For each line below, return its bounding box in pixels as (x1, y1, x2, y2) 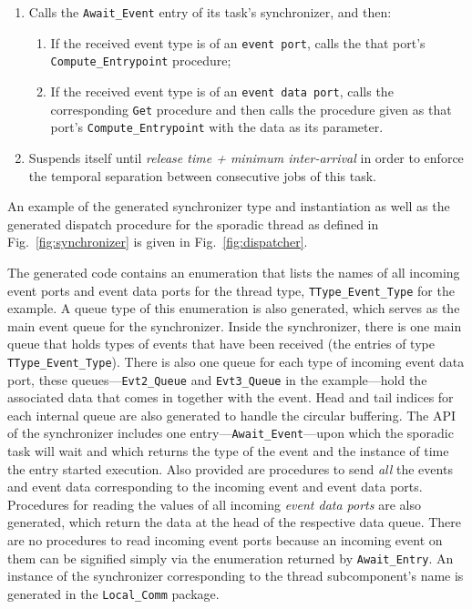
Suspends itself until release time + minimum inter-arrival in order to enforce (28, 147, 464, 167)
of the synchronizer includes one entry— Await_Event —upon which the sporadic (7, 423, 454, 442)
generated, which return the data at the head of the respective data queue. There (7, 513, 462, 532)
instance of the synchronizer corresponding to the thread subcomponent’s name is (7, 566, 464, 585)
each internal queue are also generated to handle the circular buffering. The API (7, 405, 457, 424)
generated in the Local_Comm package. (7, 584, 220, 603)
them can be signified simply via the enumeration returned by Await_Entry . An (7, 548, 454, 567)
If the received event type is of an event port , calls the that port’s (50, 33, 426, 52)
